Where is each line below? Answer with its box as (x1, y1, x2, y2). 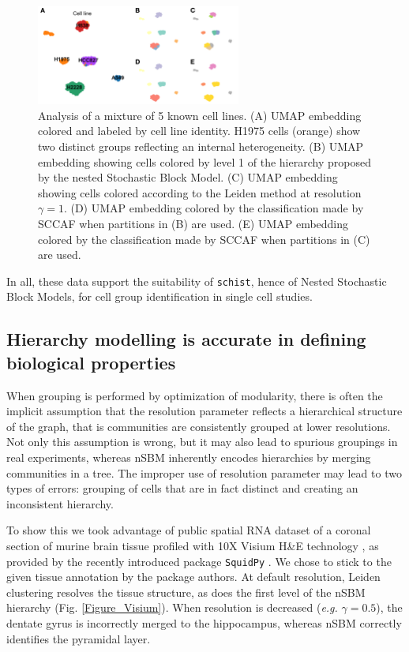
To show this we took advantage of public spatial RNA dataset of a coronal (6, 522, 371, 538)
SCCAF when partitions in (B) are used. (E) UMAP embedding (38, 215, 349, 231)
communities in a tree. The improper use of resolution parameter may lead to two (6, 464, 402, 481)
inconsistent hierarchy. (6, 495, 114, 511)
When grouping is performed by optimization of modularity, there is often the (6, 387, 383, 403)
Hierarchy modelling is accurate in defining (6, 327, 366, 351)
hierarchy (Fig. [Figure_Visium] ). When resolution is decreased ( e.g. (6, 599, 338, 616)
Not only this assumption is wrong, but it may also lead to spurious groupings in (6, 433, 398, 450)
